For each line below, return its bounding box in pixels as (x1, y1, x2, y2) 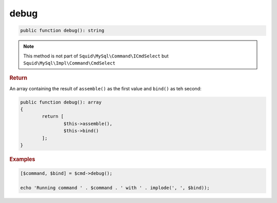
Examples (9, 155, 35, 163)
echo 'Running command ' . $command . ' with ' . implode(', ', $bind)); (20, 185, 210, 191)
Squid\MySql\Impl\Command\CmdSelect (23, 60, 115, 66)
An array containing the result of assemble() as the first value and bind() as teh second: (9, 85, 202, 92)
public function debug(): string (20, 28, 105, 33)
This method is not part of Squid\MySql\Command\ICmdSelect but (23, 53, 169, 59)
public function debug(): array (20, 99, 102, 105)
